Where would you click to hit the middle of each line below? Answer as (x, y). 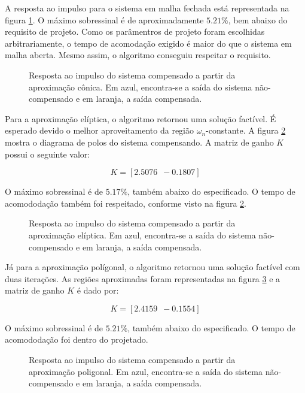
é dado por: (98, 290)
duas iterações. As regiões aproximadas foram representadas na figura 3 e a (143, 278)
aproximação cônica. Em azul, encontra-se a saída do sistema (141, 87)
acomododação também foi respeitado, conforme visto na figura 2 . (126, 203)
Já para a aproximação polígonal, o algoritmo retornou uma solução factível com (152, 267)
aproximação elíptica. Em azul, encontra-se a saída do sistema (142, 235)
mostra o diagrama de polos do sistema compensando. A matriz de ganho (139, 142)
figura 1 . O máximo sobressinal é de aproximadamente (104, 19)
